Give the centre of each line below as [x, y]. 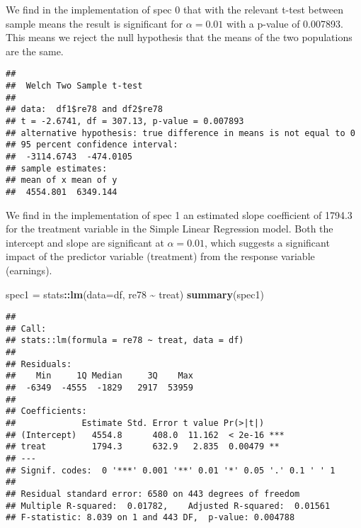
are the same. [35, 51]
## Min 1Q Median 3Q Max [99, 376]
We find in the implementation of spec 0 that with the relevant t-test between [174, 9]
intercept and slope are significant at [85, 242]
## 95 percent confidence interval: [92, 145]
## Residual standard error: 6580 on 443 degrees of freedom [153, 494]
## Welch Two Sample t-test [74, 86]
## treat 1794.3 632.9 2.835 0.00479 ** [143, 447]
